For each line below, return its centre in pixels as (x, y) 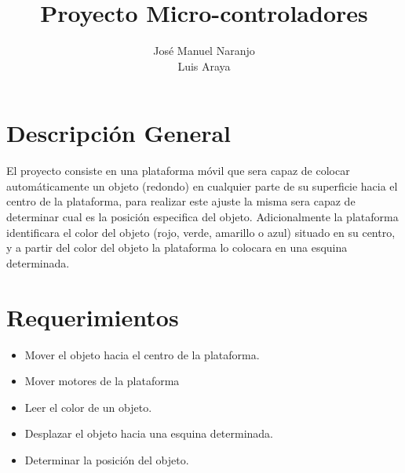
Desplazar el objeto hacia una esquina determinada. (149, 433)
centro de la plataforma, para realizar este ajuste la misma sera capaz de (181, 201)
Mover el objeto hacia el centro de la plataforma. (142, 354)
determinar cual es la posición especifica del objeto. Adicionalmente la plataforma (202, 217)
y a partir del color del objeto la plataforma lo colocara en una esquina (177, 247)
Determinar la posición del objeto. (107, 459)
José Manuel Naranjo (204, 51)
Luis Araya (204, 65)
